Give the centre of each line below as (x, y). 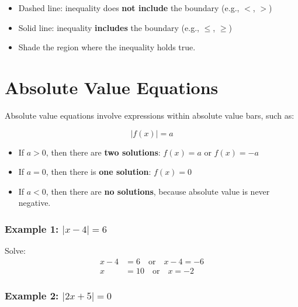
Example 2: (32, 295)
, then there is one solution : (98, 172)
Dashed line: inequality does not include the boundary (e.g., (129, 8)
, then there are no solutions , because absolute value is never (158, 191)
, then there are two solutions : (103, 152)
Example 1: (32, 228)
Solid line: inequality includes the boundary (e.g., (109, 27)
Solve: (15, 251)
